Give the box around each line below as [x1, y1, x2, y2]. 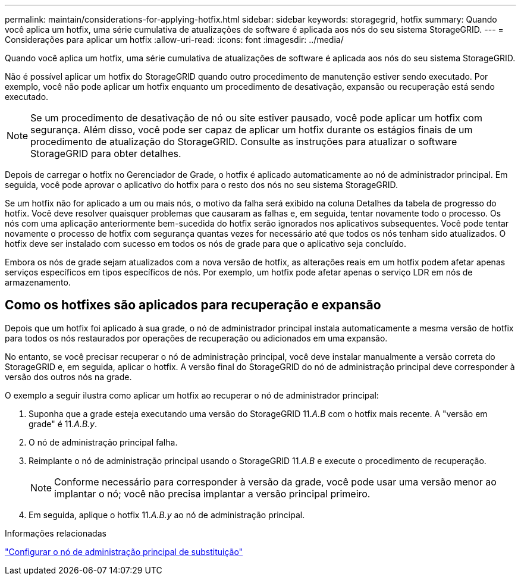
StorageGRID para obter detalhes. [30, 148, 181, 159]
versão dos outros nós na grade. [5, 371, 132, 382]
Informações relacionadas [5, 528, 106, 538]
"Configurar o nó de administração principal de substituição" [5, 546, 243, 557]
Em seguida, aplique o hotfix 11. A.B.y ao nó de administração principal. [29, 509, 305, 520]
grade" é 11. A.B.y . [29, 418, 98, 429]
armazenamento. [5, 277, 71, 287]
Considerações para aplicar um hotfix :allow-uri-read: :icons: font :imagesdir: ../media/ [5, 35, 344, 45]
